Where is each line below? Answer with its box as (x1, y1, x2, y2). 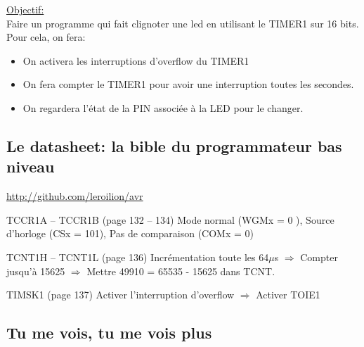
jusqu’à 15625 (6, 263, 65, 278)
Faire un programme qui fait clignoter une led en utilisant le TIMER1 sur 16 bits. (6, 15, 359, 30)
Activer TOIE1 (256, 287, 320, 302)
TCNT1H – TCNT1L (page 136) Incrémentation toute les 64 (6, 249, 269, 264)
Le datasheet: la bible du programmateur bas (6, 134, 342, 156)
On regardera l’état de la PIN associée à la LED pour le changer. (22, 100, 304, 115)
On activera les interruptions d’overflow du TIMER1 (22, 53, 249, 68)
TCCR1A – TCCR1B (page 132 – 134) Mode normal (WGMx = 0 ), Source (6, 212, 334, 227)
